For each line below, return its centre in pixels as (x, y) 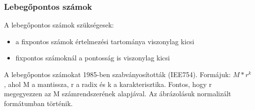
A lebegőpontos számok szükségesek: (59, 25)
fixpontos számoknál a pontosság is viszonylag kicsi (93, 58)
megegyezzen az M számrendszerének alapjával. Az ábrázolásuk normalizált (118, 94)
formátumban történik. (38, 103)
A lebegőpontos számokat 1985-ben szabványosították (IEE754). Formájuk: (117, 74)
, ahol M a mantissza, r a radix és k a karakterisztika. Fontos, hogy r (108, 84)
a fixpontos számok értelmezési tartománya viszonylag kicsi (105, 41)
